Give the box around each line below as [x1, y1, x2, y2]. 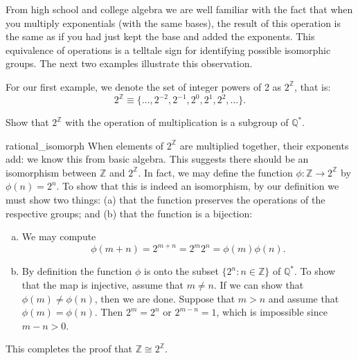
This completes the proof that [6, 341, 132, 356]
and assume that [268, 291, 339, 305]
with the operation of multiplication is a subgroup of [65, 115, 289, 129]
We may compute [21, 229, 96, 244]
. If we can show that [213, 277, 304, 291]
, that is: [294, 79, 331, 93]
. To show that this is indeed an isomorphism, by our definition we [56, 179, 339, 193]
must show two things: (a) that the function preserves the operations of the [6, 192, 325, 207]
